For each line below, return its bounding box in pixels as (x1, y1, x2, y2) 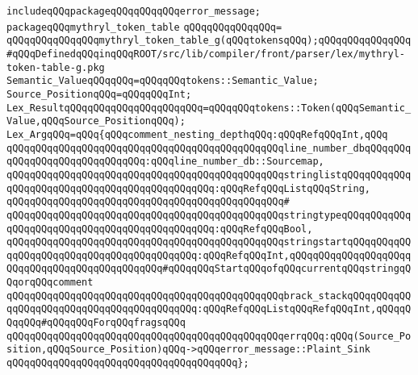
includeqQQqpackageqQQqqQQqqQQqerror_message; (6, 6, 261, 17)
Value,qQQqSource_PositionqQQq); (6, 115, 186, 127)
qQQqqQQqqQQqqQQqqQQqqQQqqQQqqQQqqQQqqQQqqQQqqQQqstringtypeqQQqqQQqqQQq (6, 209, 412, 221)
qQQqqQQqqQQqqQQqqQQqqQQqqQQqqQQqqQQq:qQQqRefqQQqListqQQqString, (6, 182, 371, 194)
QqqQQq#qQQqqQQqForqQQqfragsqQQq (6, 317, 186, 329)
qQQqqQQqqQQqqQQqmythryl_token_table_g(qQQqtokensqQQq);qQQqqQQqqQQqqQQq (6, 35, 412, 47)
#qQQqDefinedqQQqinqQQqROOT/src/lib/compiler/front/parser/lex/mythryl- (6, 48, 405, 60)
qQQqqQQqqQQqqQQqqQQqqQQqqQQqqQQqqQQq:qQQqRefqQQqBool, (6, 223, 313, 235)
